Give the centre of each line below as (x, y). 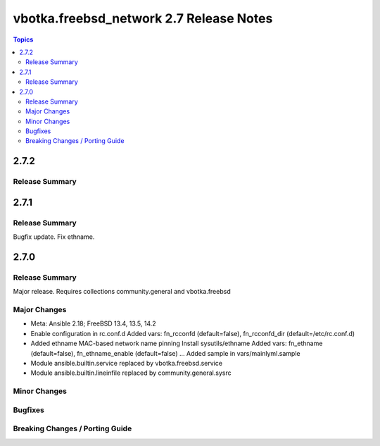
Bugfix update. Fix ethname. (54, 237)
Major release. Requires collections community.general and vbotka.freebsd (122, 292)
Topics (23, 39)
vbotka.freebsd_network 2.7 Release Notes (143, 18)
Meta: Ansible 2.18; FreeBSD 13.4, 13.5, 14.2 (93, 323)
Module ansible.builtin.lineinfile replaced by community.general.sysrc (131, 373)
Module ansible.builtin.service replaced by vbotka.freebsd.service (127, 364)
